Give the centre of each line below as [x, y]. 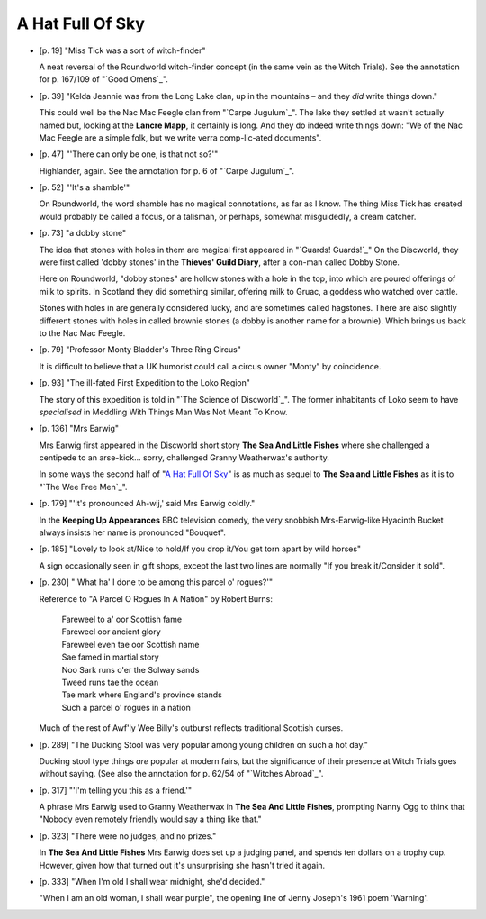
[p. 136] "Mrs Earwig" [79, 429]
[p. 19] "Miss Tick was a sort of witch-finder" [122, 50]
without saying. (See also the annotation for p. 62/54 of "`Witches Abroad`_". [181, 774]
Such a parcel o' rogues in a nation [126, 707]
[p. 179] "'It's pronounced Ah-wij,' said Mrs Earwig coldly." [147, 504]
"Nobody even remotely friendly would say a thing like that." [151, 819]
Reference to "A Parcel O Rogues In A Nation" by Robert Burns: [156, 598]
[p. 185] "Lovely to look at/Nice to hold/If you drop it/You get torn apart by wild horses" [200, 549]
